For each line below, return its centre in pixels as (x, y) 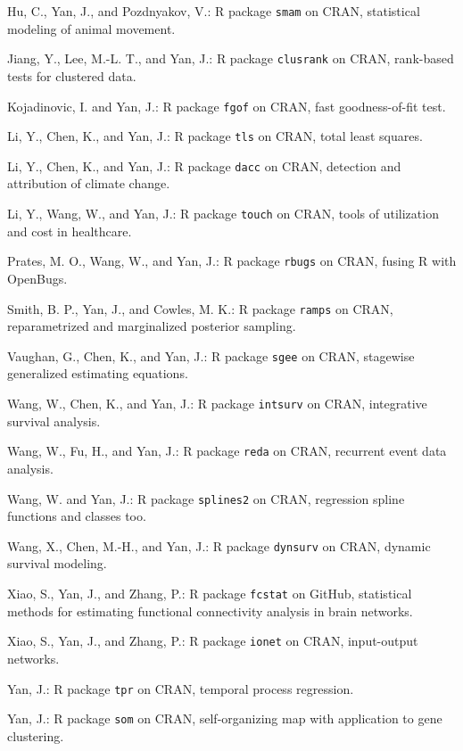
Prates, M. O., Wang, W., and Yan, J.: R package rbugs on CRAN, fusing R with (232, 261)
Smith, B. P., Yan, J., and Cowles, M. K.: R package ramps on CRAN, (200, 308)
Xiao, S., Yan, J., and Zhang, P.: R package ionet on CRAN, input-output (213, 641)
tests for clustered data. (72, 75)
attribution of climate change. (89, 183)
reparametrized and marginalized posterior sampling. (152, 326)
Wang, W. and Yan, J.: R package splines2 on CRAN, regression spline (206, 498)
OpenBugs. (37, 278)
